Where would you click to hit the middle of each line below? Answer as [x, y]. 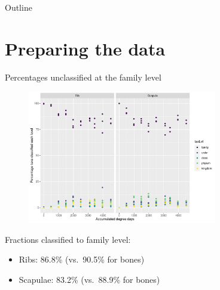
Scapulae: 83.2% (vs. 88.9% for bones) [89, 280]
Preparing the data [85, 48]
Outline [19, 7]
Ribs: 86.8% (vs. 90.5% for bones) [82, 259]
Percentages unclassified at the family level [83, 77]
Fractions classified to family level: [68, 239]
